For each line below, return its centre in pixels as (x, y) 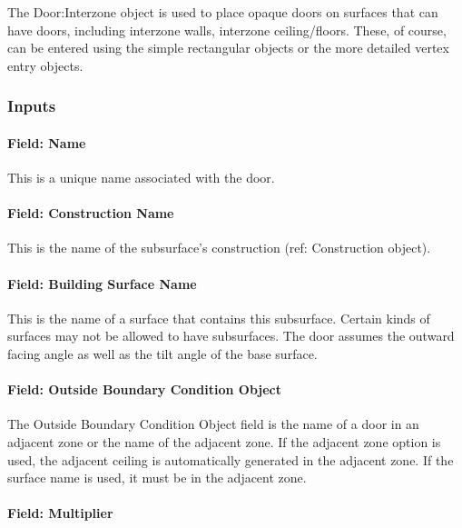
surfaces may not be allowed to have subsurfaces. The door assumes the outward (231, 336)
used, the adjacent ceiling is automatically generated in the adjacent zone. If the (231, 459)
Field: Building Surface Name (102, 283)
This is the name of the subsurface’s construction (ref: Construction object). (219, 248)
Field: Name (47, 142)
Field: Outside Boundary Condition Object (145, 389)
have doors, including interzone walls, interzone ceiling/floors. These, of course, (227, 30)
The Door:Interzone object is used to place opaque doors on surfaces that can (223, 12)
